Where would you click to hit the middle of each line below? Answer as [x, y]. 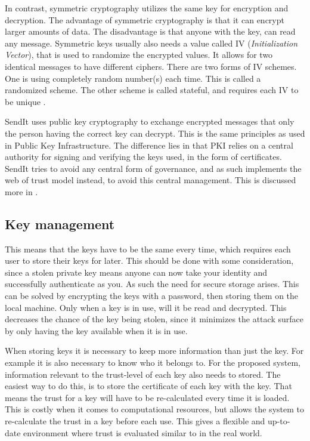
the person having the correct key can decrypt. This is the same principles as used [155, 133]
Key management [60, 223]
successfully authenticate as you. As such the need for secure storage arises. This [152, 284]
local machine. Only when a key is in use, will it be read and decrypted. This [146, 307]
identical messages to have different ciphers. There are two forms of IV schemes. [151, 66]
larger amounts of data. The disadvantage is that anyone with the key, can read [150, 31]
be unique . [25, 101]
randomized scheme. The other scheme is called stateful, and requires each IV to [152, 90]
